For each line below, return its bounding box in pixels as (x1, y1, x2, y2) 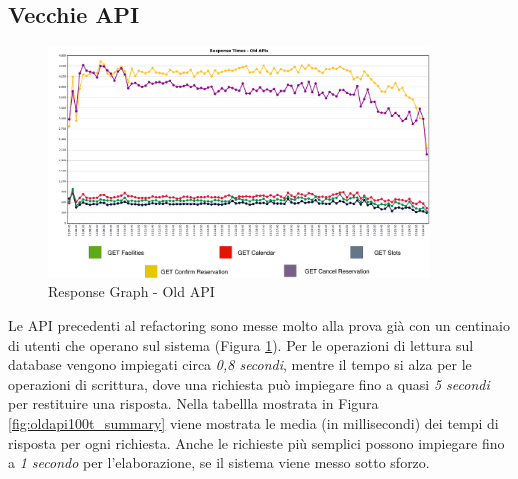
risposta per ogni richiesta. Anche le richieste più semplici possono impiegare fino (8, 432, 505, 453)
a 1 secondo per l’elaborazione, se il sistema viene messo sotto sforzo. (8, 452, 430, 473)
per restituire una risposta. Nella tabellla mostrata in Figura (8, 393, 379, 414)
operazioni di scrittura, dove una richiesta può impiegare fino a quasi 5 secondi (8, 373, 490, 394)
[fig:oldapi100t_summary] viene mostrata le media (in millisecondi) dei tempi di (8, 413, 499, 434)
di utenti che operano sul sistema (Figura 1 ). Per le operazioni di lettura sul (8, 334, 474, 355)
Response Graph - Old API (48, 281, 215, 302)
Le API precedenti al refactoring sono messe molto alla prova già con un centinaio (8, 315, 511, 336)
